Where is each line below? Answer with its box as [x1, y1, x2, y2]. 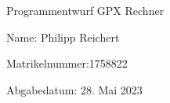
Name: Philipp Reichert [6, 28, 120, 45]
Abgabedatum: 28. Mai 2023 [6, 81, 143, 97]
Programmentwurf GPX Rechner [6, 2, 165, 18]
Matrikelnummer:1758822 [6, 55, 128, 72]
